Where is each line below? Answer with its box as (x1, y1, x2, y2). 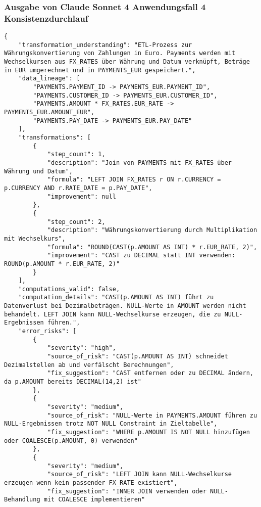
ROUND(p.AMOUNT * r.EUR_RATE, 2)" (4, 260, 120, 267)
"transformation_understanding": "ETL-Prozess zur (18, 41, 192, 49)
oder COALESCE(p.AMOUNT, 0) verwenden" (4, 437, 138, 444)
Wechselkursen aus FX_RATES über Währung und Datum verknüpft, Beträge (4, 58, 250, 66)
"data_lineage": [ (18, 75, 80, 82)
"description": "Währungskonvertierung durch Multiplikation (47, 226, 257, 234)
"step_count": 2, (47, 218, 106, 225)
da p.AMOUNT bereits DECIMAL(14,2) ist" (4, 378, 142, 386)
